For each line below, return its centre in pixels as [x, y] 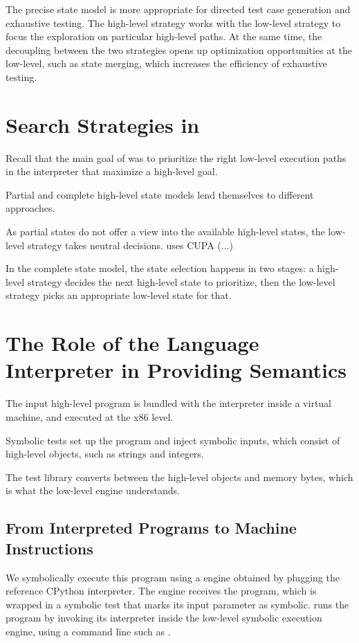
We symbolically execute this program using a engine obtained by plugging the [173, 577]
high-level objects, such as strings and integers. [105, 454]
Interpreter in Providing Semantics [176, 370]
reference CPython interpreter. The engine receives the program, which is [161, 591]
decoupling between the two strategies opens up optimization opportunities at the [179, 49]
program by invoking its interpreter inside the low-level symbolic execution [164, 618]
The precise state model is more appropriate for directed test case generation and [178, 9]
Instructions [49, 548]
